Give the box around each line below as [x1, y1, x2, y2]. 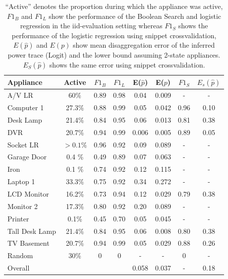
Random [7, 250, 33, 261]
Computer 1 [7, 102, 44, 113]
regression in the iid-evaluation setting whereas [20, 20, 163, 31]
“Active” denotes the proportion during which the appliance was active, [5, 1, 223, 11]
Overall [7, 263, 30, 273]
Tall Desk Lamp [7, 225, 57, 236]
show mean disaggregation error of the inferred [73, 40, 215, 50]
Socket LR [7, 139, 39, 149]
